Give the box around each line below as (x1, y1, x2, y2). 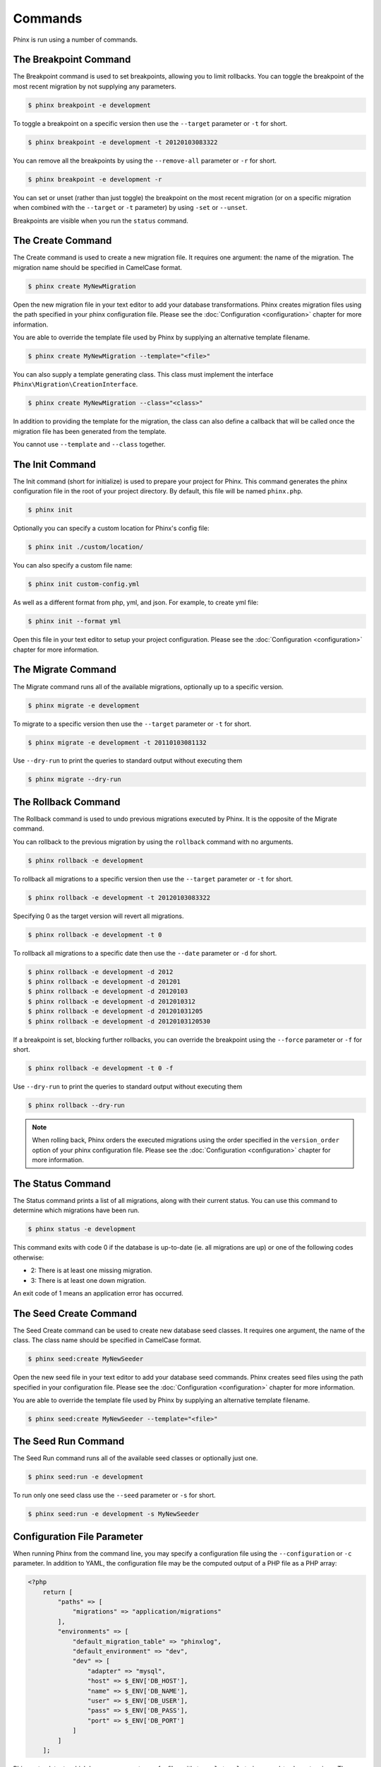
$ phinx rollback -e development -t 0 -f (28, 1064, 174, 1072)
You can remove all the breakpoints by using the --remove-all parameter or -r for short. (13, 156, 277, 165)
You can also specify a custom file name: (13, 561, 133, 570)
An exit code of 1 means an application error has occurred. (13, 1288, 183, 1297)
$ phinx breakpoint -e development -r (28, 175, 162, 183)
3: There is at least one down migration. (30, 1276, 146, 1284)
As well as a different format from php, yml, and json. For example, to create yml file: (13, 598, 259, 607)
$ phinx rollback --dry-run (28, 1101, 125, 1109)
